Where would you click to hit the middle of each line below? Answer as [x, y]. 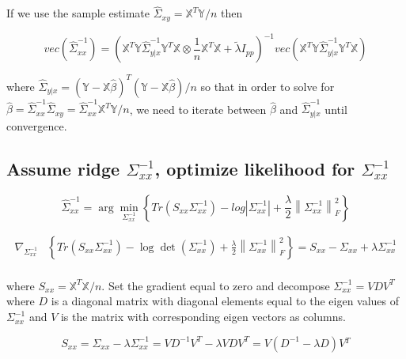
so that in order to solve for [268, 86]
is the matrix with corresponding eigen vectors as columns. [203, 317]
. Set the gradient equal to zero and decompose [216, 285]
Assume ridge [63, 168]
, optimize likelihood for [255, 168]
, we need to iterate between [198, 109]
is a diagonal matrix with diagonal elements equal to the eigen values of [225, 301]
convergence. [37, 125]
